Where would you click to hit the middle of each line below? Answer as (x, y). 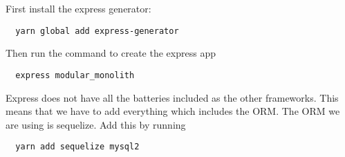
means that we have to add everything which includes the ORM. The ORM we (173, 111)
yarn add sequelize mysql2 (77, 147)
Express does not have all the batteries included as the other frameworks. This (172, 97)
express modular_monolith (75, 75)
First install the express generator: (78, 8)
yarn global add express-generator (97, 31)
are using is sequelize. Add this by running (96, 124)
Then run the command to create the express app (111, 53)
